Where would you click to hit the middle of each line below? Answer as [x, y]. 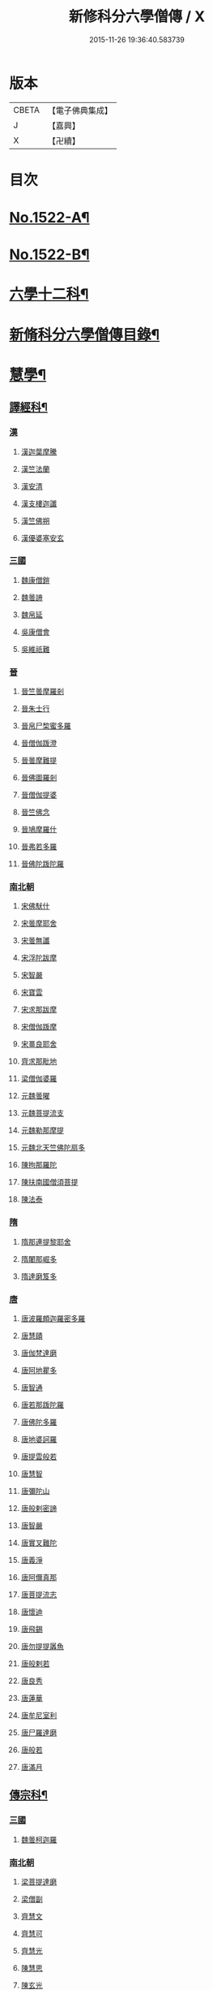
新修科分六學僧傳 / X [137, 17]
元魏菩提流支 [42, 1113]
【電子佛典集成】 [80, 110]
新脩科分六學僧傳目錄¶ [85, 335]
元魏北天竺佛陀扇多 [53, 1148]
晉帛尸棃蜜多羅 [46, 726]
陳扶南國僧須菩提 [49, 1182]
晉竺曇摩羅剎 [42, 692]
